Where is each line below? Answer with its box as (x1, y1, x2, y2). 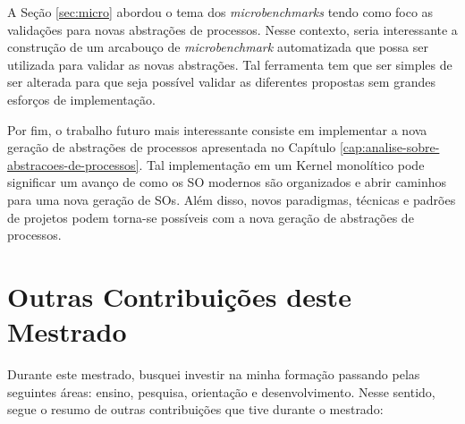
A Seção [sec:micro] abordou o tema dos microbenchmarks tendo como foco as (7, 3, 434, 21)
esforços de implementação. (7, 89, 156, 108)
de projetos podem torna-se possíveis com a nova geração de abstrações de (7, 208, 414, 226)
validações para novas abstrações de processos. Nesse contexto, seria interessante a (7, 20, 458, 38)
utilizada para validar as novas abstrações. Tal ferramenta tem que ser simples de (7, 55, 452, 73)
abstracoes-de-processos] (7, 155, 139, 174)
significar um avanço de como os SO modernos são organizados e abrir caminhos (7, 173, 447, 191)
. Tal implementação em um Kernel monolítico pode (139, 155, 425, 174)
